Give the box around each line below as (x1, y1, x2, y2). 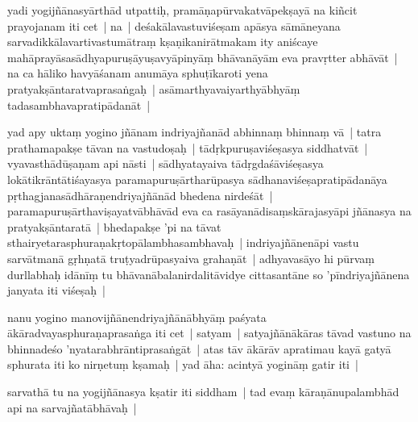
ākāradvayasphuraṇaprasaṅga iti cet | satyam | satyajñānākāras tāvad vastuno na (7, 324, 412, 341)
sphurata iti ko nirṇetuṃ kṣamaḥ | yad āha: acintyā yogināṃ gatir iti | (7, 356, 358, 373)
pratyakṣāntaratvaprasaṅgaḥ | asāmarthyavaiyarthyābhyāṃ (7, 80, 300, 97)
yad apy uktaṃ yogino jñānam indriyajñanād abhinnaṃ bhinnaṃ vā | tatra (7, 123, 382, 140)
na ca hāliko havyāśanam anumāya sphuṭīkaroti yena (7, 65, 268, 81)
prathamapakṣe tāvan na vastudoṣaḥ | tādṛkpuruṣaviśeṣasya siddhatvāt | (7, 139, 368, 156)
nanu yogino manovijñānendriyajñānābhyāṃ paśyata (7, 308, 267, 325)
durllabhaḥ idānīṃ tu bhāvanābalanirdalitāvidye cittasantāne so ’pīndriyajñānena (7, 265, 410, 282)
